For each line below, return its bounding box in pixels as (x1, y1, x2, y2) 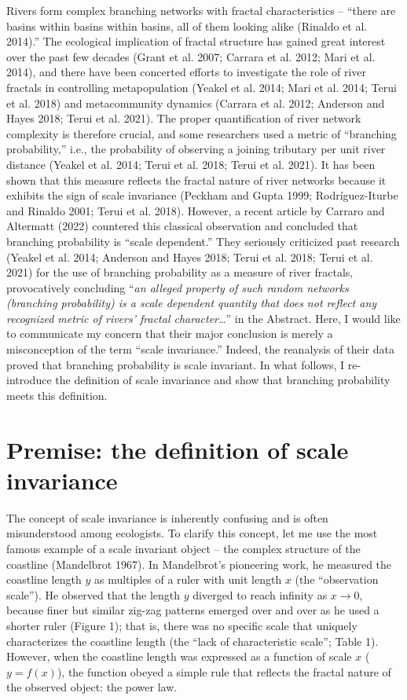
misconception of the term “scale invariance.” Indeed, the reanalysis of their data (6, 341, 394, 357)
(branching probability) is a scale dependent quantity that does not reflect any (6, 295, 377, 311)
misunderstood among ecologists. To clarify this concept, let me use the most (6, 525, 378, 541)
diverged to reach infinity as (192, 586, 328, 603)
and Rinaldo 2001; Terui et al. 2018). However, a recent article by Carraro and (6, 202, 385, 218)
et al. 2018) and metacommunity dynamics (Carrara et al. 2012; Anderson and (6, 94, 385, 111)
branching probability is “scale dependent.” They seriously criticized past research (6, 233, 400, 249)
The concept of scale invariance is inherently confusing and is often (6, 509, 328, 526)
